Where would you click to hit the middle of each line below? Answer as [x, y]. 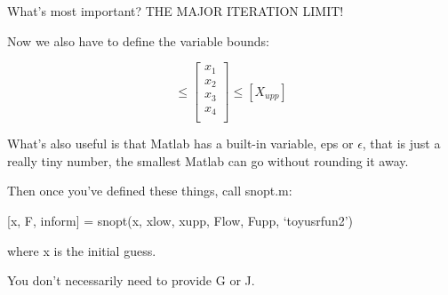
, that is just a [401, 144]
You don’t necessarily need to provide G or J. [131, 280]
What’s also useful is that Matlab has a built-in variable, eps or [180, 144]
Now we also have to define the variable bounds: [138, 40]
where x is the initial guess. [82, 250]
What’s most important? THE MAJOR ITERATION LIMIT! [176, 11]
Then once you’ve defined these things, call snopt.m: [150, 191]
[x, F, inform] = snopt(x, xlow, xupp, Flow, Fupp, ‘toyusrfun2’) [180, 220]
